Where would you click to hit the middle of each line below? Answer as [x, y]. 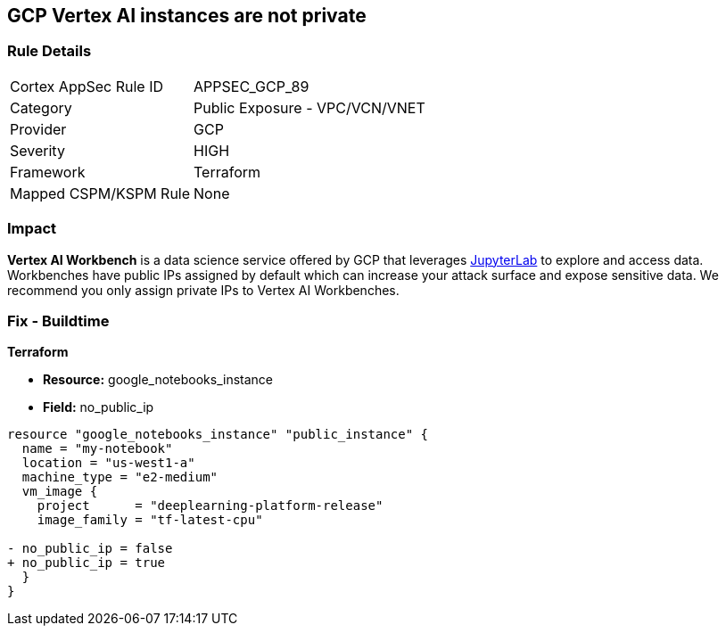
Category [41, 107]
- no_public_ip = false [90, 549]
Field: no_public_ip [99, 407]
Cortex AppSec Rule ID [87, 86]
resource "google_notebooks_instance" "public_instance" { [218, 435]
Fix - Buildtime [58, 321]
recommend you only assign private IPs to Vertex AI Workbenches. [203, 290]
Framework [48, 172]
